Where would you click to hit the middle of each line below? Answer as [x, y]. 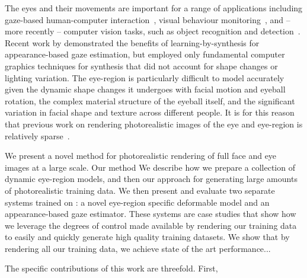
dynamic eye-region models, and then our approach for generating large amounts [151, 179]
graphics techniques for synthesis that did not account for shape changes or [141, 65]
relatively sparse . [37, 135]
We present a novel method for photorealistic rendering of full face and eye [141, 156]
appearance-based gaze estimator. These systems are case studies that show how [151, 214]
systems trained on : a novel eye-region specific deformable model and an [137, 202]
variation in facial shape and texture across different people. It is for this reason [150, 112]
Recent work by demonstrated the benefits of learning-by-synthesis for [132, 42]
